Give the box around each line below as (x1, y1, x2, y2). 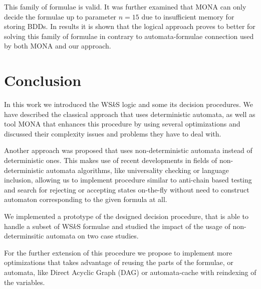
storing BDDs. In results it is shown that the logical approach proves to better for (4, 21, 255, 31)
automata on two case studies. (46, 230, 139, 241)
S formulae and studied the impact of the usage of (77, 220, 230, 231)
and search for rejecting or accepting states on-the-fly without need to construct (4, 184, 249, 194)
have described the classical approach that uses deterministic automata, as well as (4, 108, 255, 119)
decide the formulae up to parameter (4, 11, 117, 21)
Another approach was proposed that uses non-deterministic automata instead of (4, 145, 252, 155)
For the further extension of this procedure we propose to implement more (4, 247, 232, 257)
